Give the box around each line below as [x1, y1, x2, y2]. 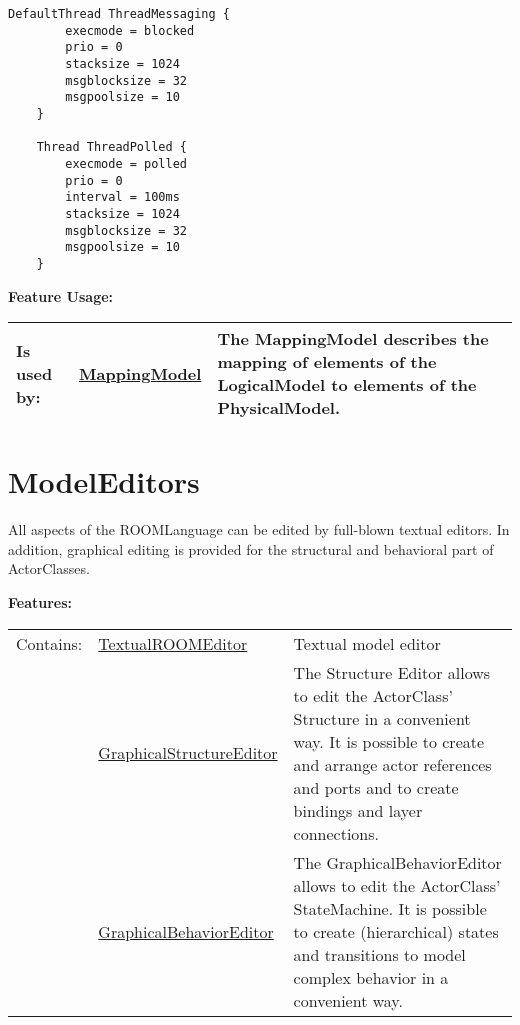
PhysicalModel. [217, 396, 341, 420]
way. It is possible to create [293, 729, 485, 753]
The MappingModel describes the [217, 327, 489, 351]
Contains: [16, 631, 83, 655]
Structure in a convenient [293, 706, 471, 730]
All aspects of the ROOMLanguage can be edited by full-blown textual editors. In [8, 519, 510, 540]
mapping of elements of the [217, 350, 437, 374]
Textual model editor [293, 631, 441, 655]
